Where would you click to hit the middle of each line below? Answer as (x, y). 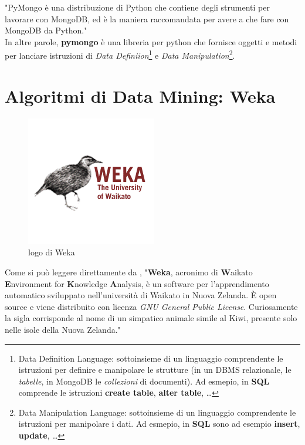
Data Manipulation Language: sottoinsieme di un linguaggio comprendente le (157, 412)
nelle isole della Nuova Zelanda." (63, 329)
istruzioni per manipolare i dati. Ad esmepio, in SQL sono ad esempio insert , (159, 424)
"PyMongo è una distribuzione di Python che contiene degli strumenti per (137, 7)
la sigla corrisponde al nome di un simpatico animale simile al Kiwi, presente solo (151, 318)
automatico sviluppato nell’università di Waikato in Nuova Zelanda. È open (141, 295)
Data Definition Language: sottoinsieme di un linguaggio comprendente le (151, 358)
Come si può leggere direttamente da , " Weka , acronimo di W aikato (129, 272)
